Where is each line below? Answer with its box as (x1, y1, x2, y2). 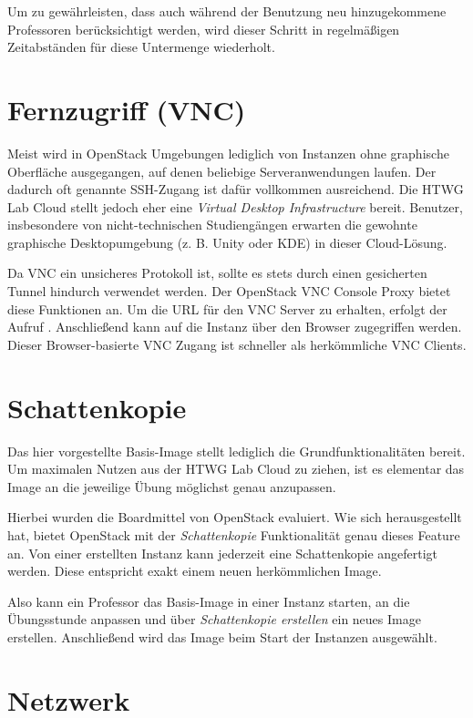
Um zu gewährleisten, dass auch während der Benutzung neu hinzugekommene (7, 2, 447, 20)
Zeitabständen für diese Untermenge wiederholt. (7, 37, 275, 56)
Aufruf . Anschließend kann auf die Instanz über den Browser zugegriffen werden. (7, 317, 462, 336)
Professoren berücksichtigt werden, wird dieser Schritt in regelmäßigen (7, 19, 400, 38)
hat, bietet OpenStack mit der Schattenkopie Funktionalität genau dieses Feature (7, 525, 460, 544)
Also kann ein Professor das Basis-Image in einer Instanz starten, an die (7, 591, 410, 610)
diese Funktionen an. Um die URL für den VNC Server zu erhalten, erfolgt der (7, 299, 447, 318)
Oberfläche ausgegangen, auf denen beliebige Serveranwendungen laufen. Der (7, 161, 437, 180)
